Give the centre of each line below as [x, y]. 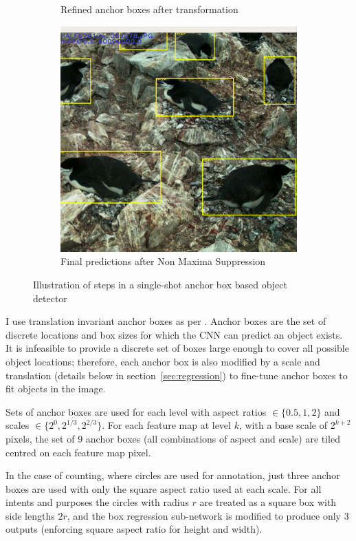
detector [50, 298]
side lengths [30, 515]
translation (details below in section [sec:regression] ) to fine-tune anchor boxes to [177, 375]
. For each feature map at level [166, 425]
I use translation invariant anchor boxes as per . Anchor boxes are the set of [166, 321]
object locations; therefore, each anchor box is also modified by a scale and [163, 361]
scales [18, 425]
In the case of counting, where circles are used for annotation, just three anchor [173, 475]
